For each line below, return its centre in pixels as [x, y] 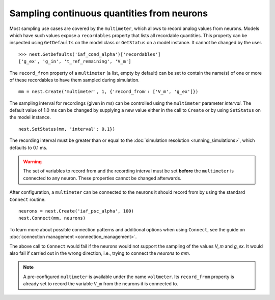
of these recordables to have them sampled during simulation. [75, 80]
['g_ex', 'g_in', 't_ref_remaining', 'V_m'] [75, 62]
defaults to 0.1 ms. [29, 147]
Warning [32, 162]
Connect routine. [28, 199]
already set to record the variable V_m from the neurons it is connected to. [101, 284]
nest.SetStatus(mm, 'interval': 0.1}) [67, 129]
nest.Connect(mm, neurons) [52, 218]
